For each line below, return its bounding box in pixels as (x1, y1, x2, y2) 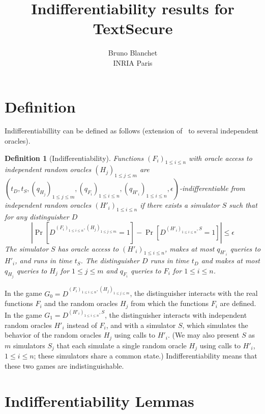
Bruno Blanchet (108, 47, 158, 58)
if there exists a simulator (140, 200, 220, 210)
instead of (67, 319, 97, 330)
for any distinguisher (5, 211, 69, 222)
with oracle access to (189, 152, 252, 163)
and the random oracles (44, 298, 118, 309)
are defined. (220, 298, 256, 309)
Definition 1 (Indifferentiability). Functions (5, 152, 144, 163)
